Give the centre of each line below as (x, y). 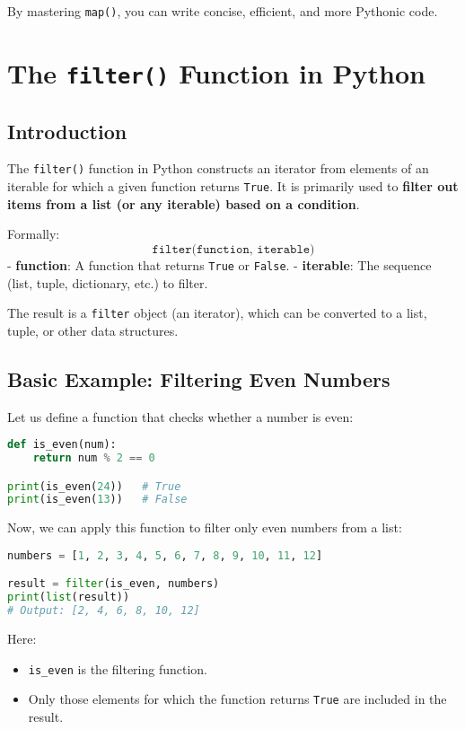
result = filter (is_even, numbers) (114, 584)
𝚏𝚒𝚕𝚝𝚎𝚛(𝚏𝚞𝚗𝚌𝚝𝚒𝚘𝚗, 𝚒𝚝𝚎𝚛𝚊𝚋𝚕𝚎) (233, 249)
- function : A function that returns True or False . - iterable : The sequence (219, 264)
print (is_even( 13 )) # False (97, 500)
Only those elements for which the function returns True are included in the (237, 699)
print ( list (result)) (69, 597)
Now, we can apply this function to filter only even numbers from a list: (205, 527)
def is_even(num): (62, 445)
